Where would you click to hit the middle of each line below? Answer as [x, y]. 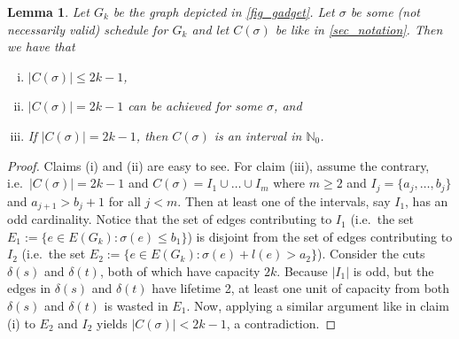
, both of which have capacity [180, 270]
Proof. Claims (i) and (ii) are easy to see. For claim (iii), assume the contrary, [218, 165]
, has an [427, 200]
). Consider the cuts [371, 254]
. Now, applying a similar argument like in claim [318, 306]
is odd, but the [393, 270]
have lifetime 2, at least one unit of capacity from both [301, 288]
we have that [41, 46]
